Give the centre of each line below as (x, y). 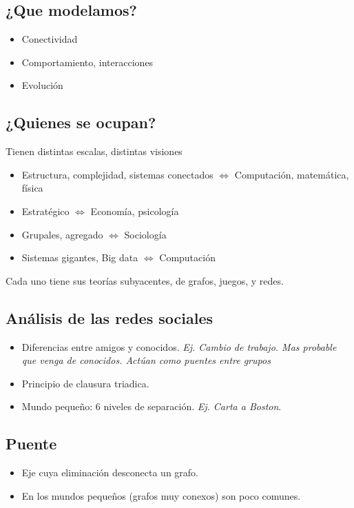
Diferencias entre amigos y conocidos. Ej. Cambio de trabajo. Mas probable (179, 346)
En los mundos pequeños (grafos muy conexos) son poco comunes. (161, 495)
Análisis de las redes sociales (109, 317)
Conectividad (50, 39)
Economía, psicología (135, 211)
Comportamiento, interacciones (87, 62)
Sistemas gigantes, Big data (80, 257)
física (32, 188)
